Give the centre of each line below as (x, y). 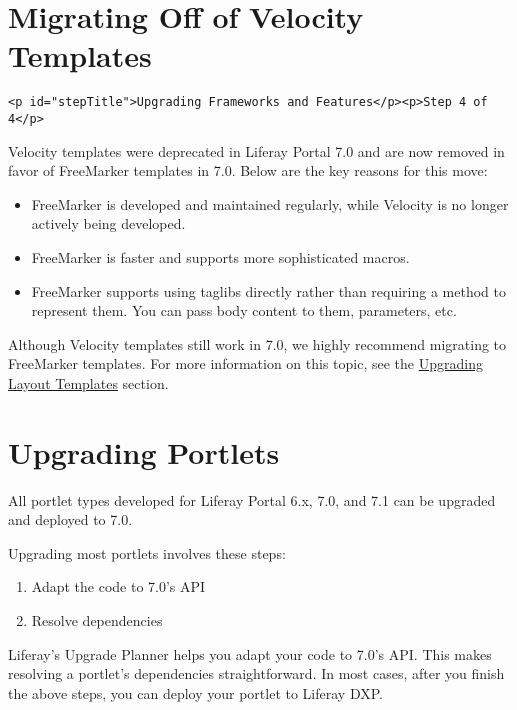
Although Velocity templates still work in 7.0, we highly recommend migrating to (257, 343)
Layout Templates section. (88, 382)
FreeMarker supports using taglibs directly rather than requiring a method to (268, 290)
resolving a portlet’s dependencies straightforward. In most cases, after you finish (256, 673)
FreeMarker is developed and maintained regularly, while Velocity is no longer (270, 203)
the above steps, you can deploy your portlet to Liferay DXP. (195, 692)
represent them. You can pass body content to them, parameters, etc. (244, 310)
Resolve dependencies (97, 620)
